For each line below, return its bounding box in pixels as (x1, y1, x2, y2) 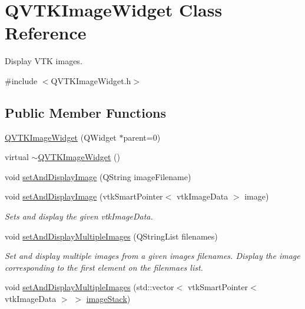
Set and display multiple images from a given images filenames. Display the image (5, 250, 300, 262)
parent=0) (123, 131, 161, 143)
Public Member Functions (5, 103, 166, 121)
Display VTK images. (5, 55, 82, 67)
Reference (5, 21, 87, 45)
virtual (5, 151, 29, 163)
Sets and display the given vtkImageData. (5, 210, 153, 222)
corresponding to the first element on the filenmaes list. (5, 261, 203, 273)
